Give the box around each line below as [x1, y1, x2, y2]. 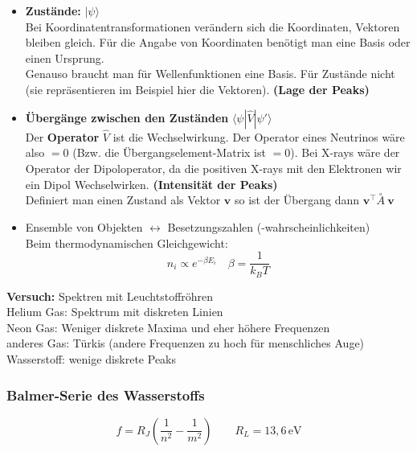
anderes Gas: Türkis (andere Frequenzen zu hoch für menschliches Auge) [6, 335, 365, 351]
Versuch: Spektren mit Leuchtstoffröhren [6, 287, 214, 304]
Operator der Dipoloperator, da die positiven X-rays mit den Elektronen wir [25, 159, 402, 176]
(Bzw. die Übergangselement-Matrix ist [72, 144, 266, 161]
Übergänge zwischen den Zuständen [25, 109, 229, 125]
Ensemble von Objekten [25, 218, 143, 235]
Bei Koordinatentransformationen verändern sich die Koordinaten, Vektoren [25, 18, 400, 35]
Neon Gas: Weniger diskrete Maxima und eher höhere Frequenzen [6, 318, 330, 335]
